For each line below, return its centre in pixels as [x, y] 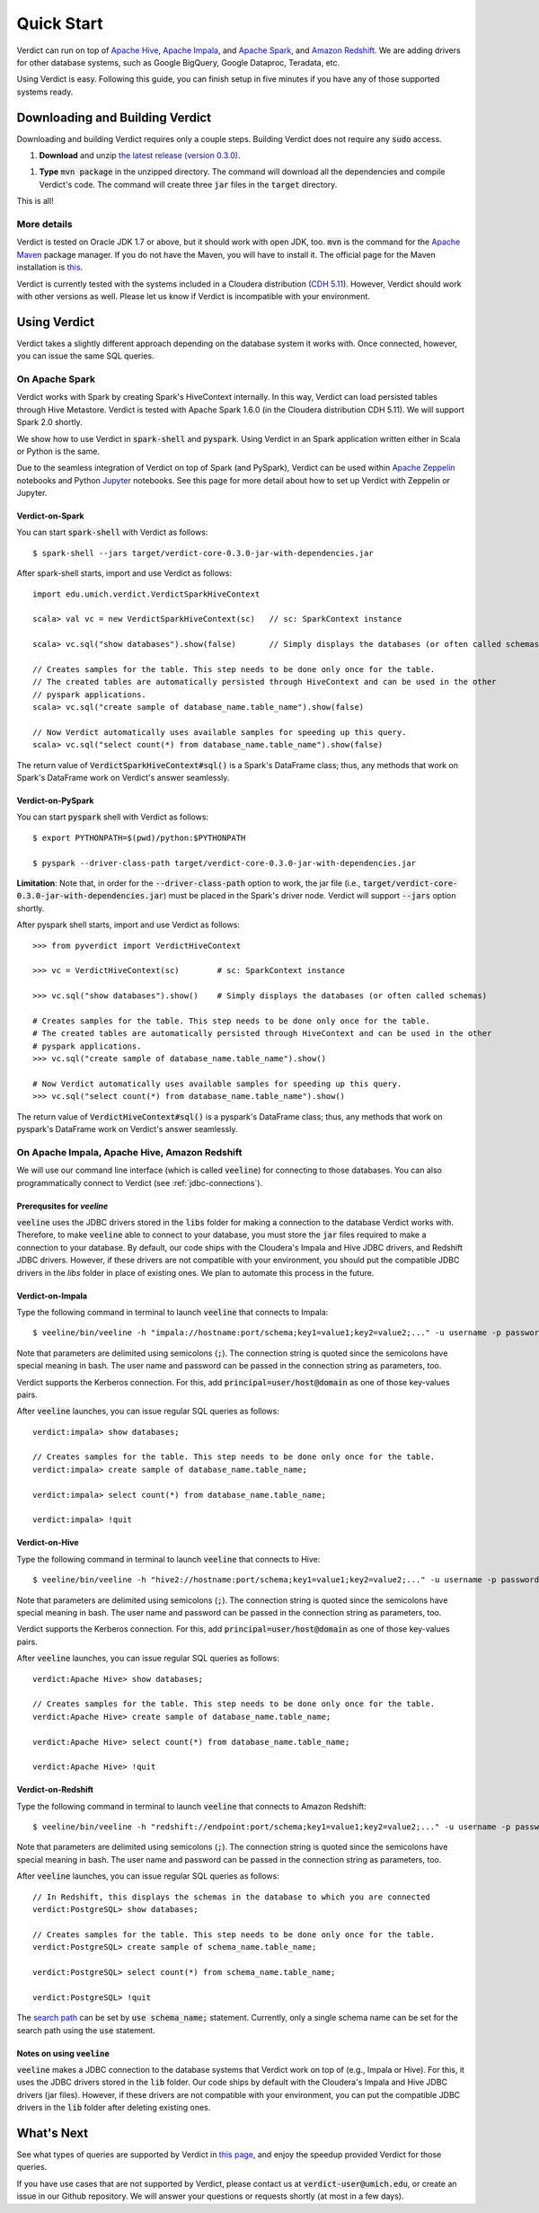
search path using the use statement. [86, 2030]
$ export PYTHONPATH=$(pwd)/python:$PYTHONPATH [139, 837]
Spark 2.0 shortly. [49, 422]
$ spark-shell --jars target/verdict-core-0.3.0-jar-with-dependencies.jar [203, 553]
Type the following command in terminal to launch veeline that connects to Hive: [168, 1559]
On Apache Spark [56, 379]
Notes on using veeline [63, 2053]
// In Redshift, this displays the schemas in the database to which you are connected [232, 1897]
